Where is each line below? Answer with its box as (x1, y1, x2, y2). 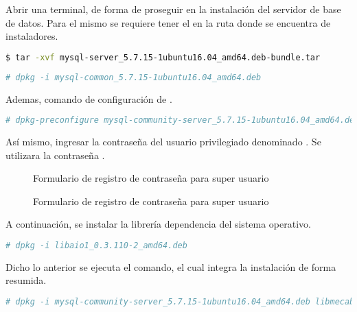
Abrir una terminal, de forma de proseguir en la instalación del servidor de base (5, 2, 341, 16)
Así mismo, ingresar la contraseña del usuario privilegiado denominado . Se (5, 134, 321, 148)
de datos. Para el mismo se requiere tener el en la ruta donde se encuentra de (5, 15, 331, 29)
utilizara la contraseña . (5, 147, 105, 162)
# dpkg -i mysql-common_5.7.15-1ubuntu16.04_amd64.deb (5, 72, 262, 82)
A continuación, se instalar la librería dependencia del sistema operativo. (5, 217, 311, 231)
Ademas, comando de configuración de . (5, 91, 172, 106)
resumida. (5, 273, 47, 287)
